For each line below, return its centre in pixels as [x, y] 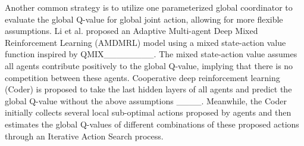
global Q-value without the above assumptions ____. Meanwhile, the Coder [146, 100]
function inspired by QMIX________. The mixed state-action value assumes [151, 54]
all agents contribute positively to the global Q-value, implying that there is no [149, 65]
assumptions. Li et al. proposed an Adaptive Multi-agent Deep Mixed [131, 31]
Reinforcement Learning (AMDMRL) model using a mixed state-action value [145, 42]
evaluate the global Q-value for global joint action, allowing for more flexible [144, 19]
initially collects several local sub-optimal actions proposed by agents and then [148, 112]
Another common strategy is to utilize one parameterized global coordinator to [149, 7]
